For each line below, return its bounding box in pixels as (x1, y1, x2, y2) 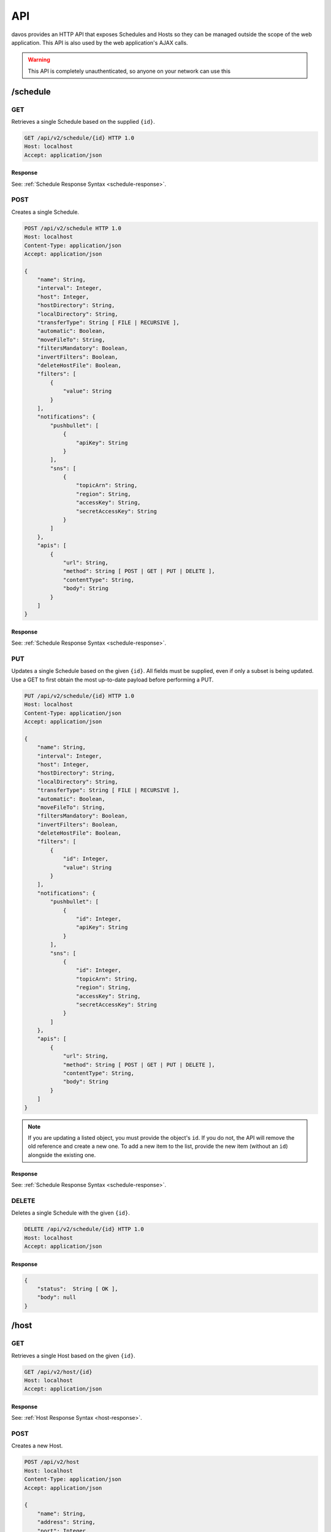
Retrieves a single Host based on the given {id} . (11, 1352, 135, 1359)
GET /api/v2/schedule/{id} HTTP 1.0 (24, 134, 135, 141)
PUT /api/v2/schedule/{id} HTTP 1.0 (24, 692, 135, 699)
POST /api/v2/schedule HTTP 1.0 (24, 224, 122, 232)
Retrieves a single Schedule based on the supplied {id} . (11, 118, 156, 125)
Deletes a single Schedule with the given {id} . (11, 1209, 130, 1216)
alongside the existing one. (28, 1151, 96, 1158)
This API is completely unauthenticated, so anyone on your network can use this (28, 67, 231, 75)
